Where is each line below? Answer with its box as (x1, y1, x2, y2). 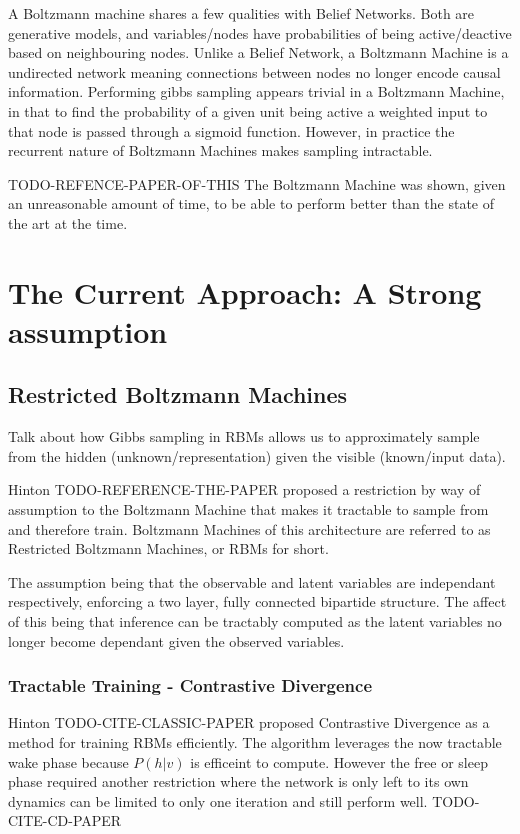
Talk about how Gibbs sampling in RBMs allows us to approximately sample (8, 426, 480, 447)
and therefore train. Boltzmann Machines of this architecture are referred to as (8, 518, 491, 539)
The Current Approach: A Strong (8, 271, 482, 312)
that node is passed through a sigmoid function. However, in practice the (8, 120, 455, 141)
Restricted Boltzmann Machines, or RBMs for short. (8, 538, 329, 559)
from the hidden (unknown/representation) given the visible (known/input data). (8, 445, 506, 466)
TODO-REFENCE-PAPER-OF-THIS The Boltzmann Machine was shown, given (8, 173, 506, 194)
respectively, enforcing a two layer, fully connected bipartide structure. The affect (8, 591, 507, 612)
